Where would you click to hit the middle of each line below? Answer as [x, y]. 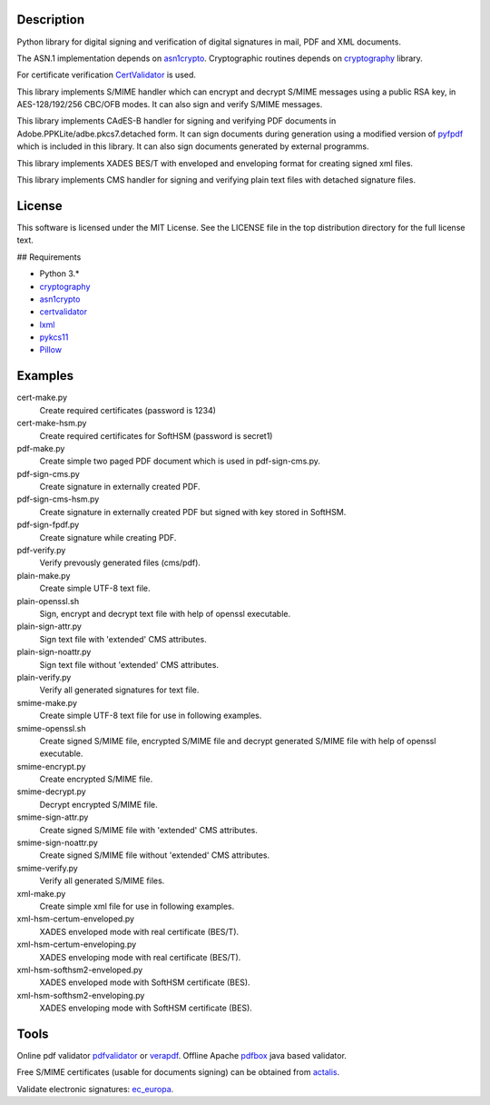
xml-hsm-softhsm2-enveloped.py [80, 970]
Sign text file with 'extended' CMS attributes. [123, 639]
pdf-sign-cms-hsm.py [58, 499]
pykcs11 [54, 337]
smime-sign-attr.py [53, 817]
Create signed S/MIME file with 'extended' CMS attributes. [148, 830]
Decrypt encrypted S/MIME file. [98, 804]
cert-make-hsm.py [52, 423]
